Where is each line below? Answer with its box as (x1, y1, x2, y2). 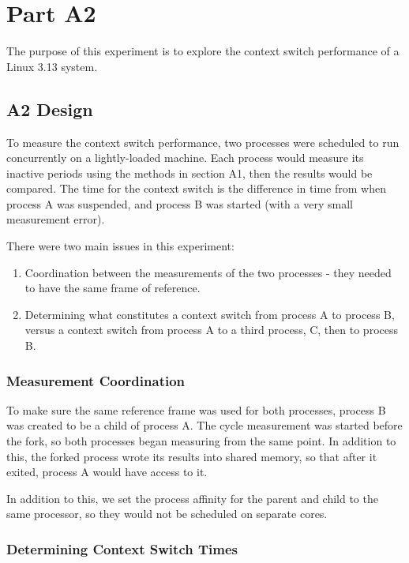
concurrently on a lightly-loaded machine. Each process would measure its (6, 149, 364, 166)
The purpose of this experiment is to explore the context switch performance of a (6, 43, 400, 59)
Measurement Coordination (6, 370, 186, 390)
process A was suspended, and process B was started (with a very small (6, 195, 353, 212)
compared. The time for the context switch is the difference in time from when (6, 180, 386, 197)
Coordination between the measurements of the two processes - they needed (24, 264, 392, 280)
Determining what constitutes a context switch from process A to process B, (24, 306, 395, 322)
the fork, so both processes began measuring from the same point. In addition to (6, 433, 396, 449)
